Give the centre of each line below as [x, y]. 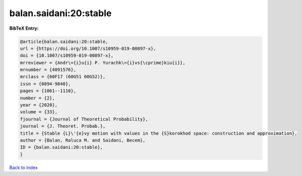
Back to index [24, 167]
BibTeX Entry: [24, 28]
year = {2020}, [39, 105]
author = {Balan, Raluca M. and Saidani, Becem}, [83, 140]
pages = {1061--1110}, [48, 91]
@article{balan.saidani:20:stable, [64, 41]
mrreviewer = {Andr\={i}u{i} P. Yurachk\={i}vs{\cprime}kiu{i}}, [103, 63]
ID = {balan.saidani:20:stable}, [61, 147]
